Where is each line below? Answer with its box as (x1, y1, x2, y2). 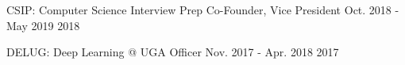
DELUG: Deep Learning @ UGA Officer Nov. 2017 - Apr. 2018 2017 (6, 44, 339, 60)
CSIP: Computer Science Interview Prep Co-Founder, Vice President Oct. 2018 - (6, 2, 399, 17)
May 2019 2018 (6, 17, 80, 33)
